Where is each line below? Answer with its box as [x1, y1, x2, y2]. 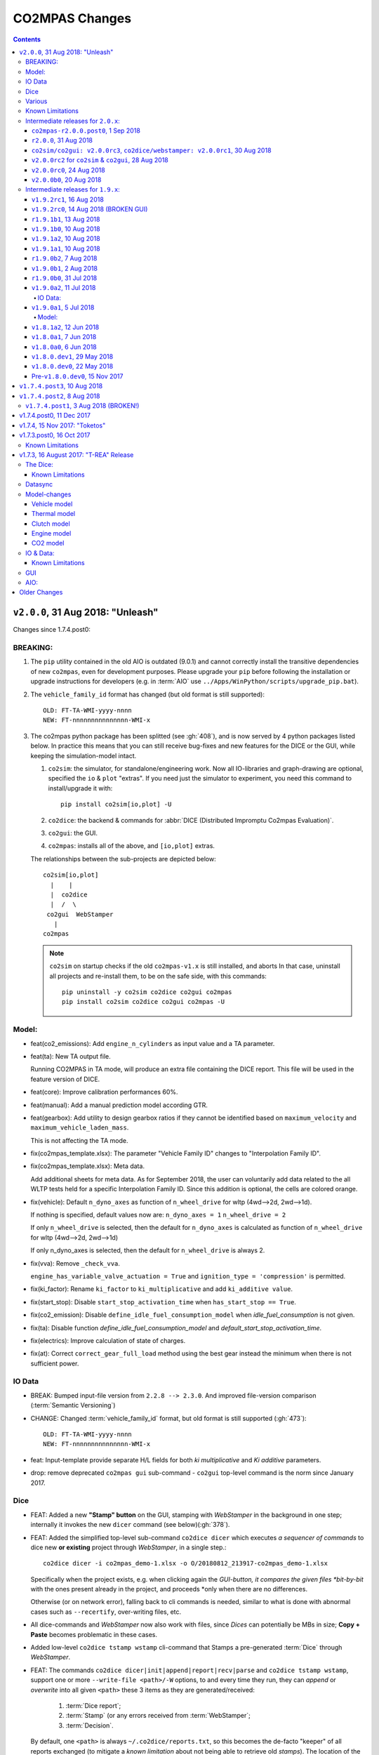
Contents [13, 35, 41, 44]
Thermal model [32, 510, 76, 518]
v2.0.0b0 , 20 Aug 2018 [32, 175, 102, 184]
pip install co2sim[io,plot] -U [60, 800, 172, 809]
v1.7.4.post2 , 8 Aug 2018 [19, 392, 100, 400]
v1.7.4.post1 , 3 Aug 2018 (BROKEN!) [25, 402, 140, 410]
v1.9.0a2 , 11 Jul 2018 [32, 284, 96, 292]
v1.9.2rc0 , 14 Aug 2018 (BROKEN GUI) [32, 205, 148, 213]
